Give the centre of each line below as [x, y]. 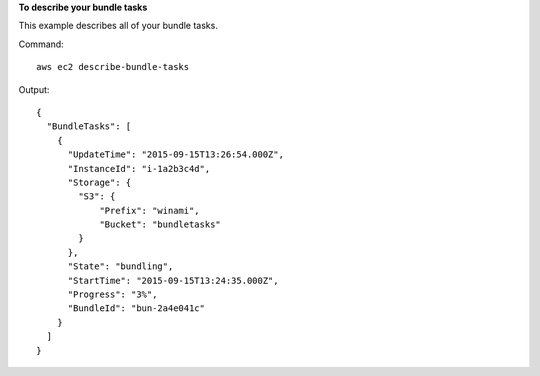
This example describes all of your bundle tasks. [118, 26]
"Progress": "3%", [112, 294]
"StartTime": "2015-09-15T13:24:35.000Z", [173, 280]
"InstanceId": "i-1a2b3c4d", [139, 168]
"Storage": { [99, 182]
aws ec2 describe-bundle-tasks [113, 67]
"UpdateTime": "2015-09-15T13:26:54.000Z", [176, 154]
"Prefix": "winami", [149, 210]
